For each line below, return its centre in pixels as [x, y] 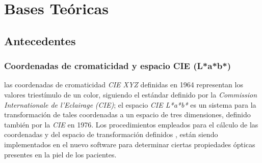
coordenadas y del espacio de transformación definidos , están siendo [111, 134]
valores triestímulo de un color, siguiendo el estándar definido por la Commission [131, 94]
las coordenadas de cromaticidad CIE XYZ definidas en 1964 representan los [124, 85]
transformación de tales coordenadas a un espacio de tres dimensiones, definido [127, 115]
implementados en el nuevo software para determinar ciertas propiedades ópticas [130, 144]
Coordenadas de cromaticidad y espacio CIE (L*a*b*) [117, 66]
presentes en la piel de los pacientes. [60, 154]
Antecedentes [40, 40]
